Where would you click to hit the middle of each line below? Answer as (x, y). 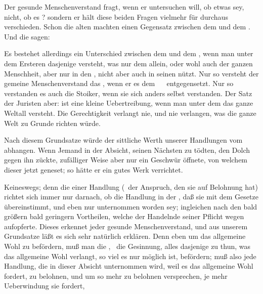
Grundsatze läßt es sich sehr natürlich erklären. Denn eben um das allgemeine (125, 236)
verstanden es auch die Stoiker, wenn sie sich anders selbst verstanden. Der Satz (128, 93)
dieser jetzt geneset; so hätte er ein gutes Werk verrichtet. (94, 169)
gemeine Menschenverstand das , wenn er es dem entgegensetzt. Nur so (119, 83)
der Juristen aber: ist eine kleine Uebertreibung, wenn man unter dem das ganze (129, 103)
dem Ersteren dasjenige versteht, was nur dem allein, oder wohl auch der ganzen (128, 63)
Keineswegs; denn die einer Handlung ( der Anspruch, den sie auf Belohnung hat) (131, 186)
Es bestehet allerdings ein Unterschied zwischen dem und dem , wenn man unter (129, 53)
